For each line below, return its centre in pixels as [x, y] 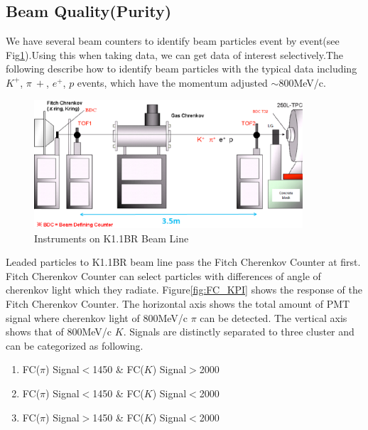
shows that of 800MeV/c [59, 332]
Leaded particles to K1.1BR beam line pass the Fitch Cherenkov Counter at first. [183, 262]
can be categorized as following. [75, 345]
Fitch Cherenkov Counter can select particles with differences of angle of [163, 275]
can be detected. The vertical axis [274, 317]
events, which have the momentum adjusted [172, 82]
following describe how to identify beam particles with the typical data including [182, 69]
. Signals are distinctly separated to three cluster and [239, 332]
